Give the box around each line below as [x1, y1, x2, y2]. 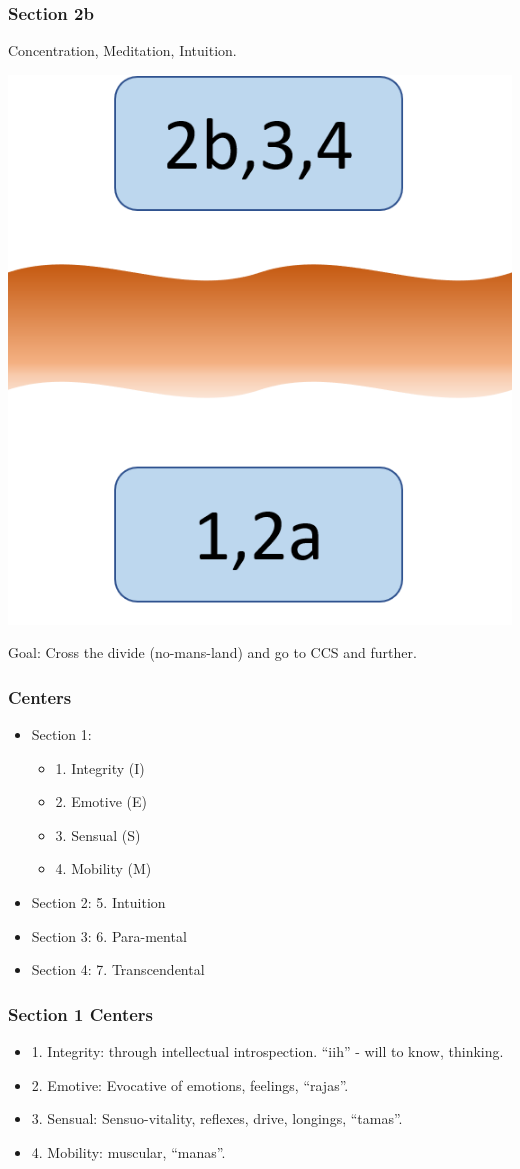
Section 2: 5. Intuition [31, 892, 166, 913]
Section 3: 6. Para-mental [31, 925, 187, 946]
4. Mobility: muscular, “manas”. [31, 1141, 226, 1162]
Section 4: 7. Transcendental [31, 959, 205, 980]
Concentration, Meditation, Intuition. [8, 40, 237, 61]
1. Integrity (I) [55, 757, 145, 778]
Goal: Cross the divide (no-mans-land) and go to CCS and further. [8, 642, 417, 663]
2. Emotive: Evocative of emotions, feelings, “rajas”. [31, 1074, 349, 1095]
